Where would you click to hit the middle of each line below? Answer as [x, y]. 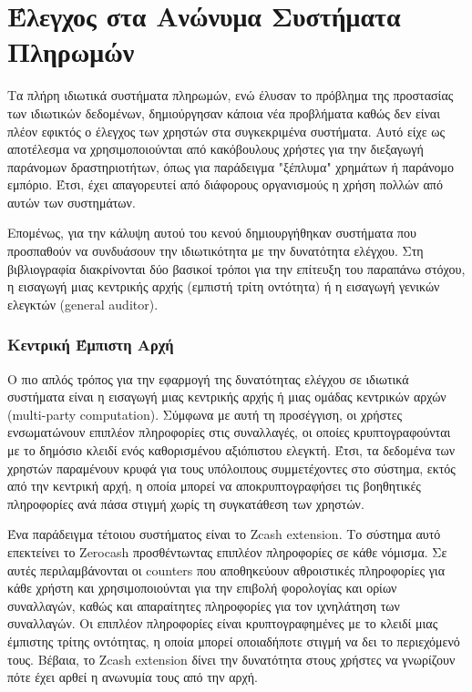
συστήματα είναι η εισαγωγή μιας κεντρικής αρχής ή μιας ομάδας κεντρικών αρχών [227, 397]
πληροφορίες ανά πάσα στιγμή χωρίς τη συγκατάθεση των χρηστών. [186, 503]
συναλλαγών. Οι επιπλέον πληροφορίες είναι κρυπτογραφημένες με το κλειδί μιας [223, 623]
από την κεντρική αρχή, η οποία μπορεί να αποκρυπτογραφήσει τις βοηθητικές [214, 486]
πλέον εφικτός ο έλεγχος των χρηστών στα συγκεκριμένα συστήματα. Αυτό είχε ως [226, 131]
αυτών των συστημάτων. [72, 202]
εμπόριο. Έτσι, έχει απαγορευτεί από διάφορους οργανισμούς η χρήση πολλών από [225, 184]
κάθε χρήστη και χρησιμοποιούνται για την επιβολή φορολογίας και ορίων [202, 588]
